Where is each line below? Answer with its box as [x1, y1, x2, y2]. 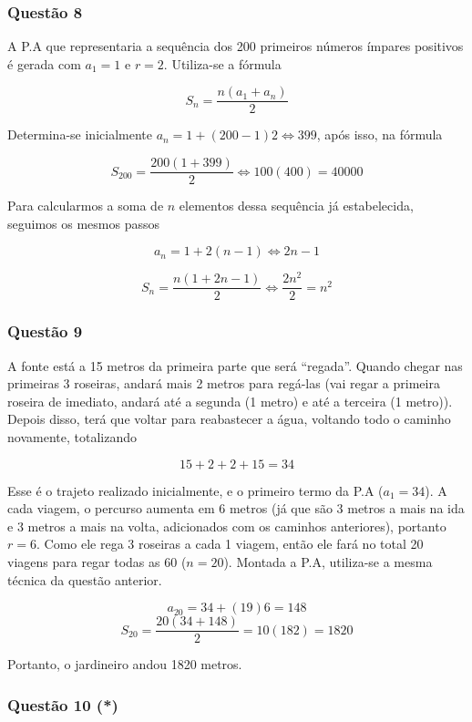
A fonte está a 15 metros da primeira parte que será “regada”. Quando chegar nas [7, 356, 463, 375]
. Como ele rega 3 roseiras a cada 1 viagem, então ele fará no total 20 [36, 534, 424, 553]
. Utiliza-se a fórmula [163, 54, 282, 73]
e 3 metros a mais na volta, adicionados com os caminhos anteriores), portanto [7, 516, 446, 535]
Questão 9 [7, 320, 83, 343]
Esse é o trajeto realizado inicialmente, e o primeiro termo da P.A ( [7, 480, 384, 500]
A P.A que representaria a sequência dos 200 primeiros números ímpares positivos [7, 36, 464, 56]
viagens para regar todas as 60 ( [7, 552, 187, 572]
